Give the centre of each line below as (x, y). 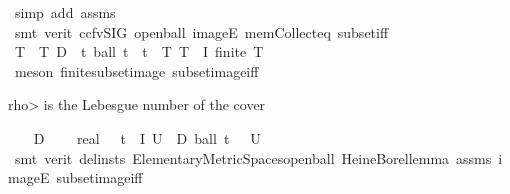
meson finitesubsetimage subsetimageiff (136, 70)
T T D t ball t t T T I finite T (139, 51)
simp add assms (65, 12)
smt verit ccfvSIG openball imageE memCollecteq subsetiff (201, 31)
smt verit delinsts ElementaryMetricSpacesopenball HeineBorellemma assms (253, 157)
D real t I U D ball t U (147, 137)
